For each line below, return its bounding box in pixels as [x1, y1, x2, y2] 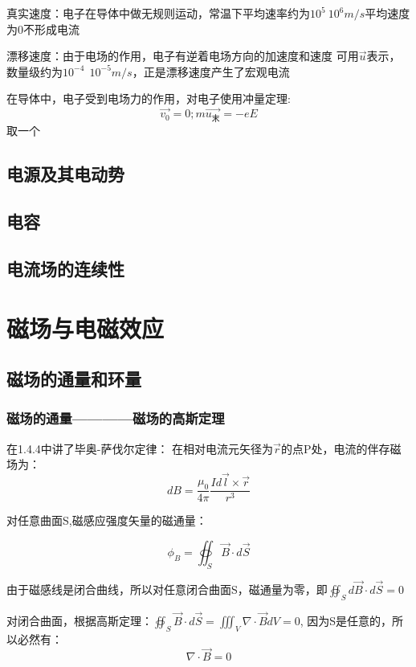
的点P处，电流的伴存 [280, 440, 390, 456]
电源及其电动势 [6, 162, 124, 186]
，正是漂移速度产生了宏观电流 [132, 63, 290, 80]
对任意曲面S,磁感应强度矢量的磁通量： [6, 512, 207, 529]
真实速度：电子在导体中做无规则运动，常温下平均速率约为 [6, 5, 310, 21]
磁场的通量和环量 [6, 366, 141, 391]
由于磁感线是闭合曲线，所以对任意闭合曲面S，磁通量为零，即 [6, 580, 328, 597]
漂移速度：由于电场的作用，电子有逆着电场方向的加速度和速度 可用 [6, 47, 359, 64]
